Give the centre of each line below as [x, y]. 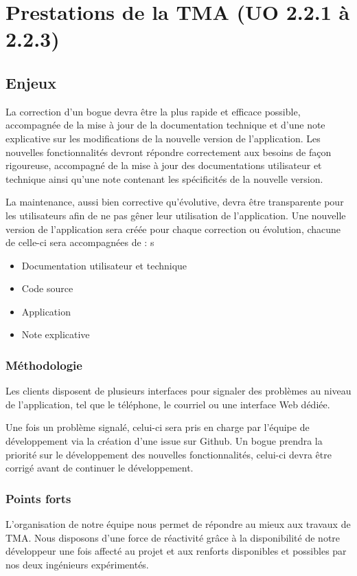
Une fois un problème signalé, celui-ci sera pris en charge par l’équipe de [158, 427]
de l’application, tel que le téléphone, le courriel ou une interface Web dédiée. [168, 404]
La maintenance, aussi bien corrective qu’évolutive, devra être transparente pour [175, 202]
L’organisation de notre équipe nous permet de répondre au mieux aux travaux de [178, 524]
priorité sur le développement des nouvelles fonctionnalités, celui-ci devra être [169, 454]
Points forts [38, 498]
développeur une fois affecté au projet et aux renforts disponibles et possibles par [176, 551]
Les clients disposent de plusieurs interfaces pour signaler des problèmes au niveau [178, 391]
